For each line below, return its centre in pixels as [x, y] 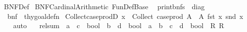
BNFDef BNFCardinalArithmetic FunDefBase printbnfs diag [104, 6]
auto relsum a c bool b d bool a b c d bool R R [119, 25]
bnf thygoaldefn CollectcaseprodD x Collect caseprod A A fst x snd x [125, 16]
